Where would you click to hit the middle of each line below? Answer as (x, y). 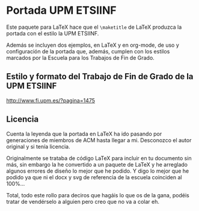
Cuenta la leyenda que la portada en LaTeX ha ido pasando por (84, 134)
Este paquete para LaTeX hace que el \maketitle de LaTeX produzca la (94, 27)
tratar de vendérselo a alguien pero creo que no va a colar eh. (83, 201)
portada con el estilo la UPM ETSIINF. (53, 33)
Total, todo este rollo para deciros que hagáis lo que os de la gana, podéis (98, 195)
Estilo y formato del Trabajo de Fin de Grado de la (100, 76)
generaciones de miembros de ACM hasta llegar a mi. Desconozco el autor (99, 140)
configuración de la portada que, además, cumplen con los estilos (88, 51)
